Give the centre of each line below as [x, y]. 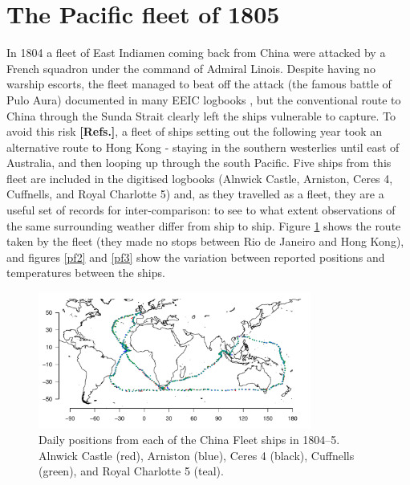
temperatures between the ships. [86, 273]
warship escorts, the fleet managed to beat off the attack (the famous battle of [199, 84]
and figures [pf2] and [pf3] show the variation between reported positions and [196, 257]
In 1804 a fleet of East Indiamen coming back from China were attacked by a [196, 53]
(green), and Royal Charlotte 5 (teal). [131, 471]
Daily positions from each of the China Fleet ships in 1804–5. [189, 440]
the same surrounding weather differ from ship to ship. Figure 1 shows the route [204, 225]
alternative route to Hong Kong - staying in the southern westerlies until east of [203, 147]
